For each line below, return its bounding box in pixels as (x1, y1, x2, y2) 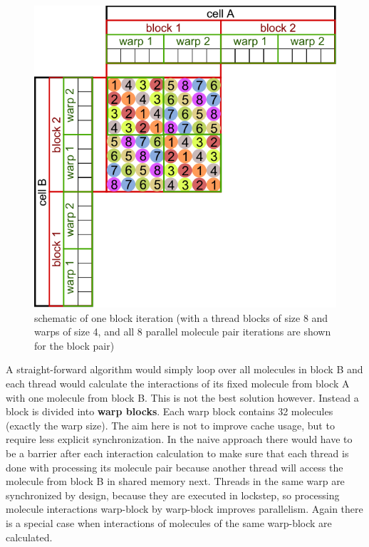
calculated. (6, 529, 53, 544)
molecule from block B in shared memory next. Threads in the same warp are (6, 474, 345, 489)
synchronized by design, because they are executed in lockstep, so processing (6, 487, 340, 502)
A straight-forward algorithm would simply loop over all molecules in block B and (6, 362, 363, 377)
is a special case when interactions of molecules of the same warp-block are (6, 515, 332, 530)
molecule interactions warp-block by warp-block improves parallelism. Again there (6, 501, 363, 516)
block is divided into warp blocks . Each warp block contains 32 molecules (6, 404, 333, 419)
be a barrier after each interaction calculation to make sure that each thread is (6, 445, 349, 460)
